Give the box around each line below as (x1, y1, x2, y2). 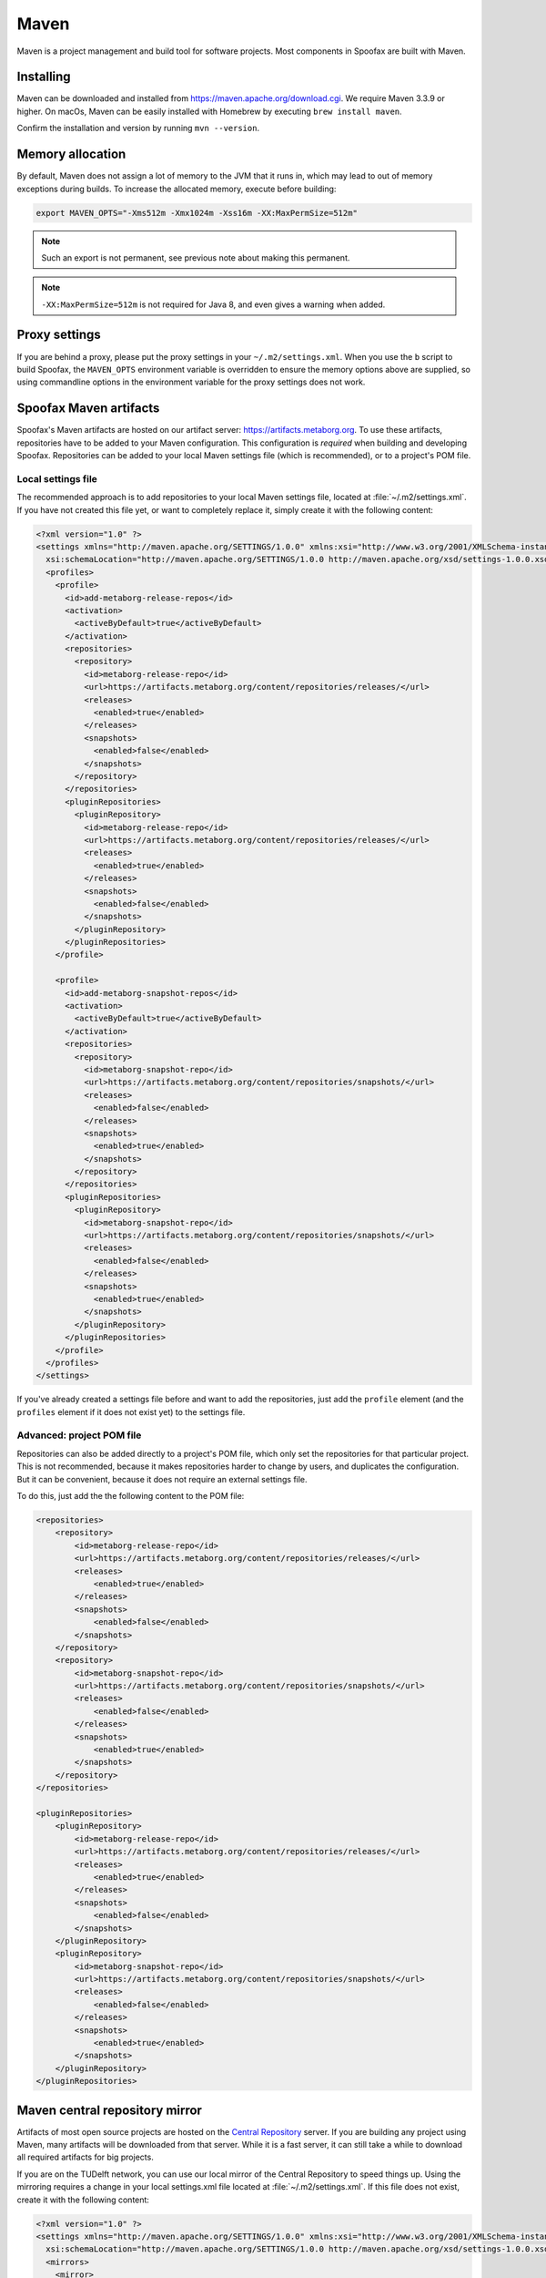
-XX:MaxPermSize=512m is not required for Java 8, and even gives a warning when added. (41, 299, 386, 310)
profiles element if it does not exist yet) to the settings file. (16, 1406, 246, 1417)
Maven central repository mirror (16, 2102, 202, 2118)
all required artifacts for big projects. (16, 2151, 154, 2163)
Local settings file (16, 472, 97, 485)
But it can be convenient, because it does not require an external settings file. (16, 1473, 308, 1484)
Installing (16, 69, 72, 85)
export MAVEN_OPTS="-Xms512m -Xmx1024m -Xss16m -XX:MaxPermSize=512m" (35, 208, 359, 218)
